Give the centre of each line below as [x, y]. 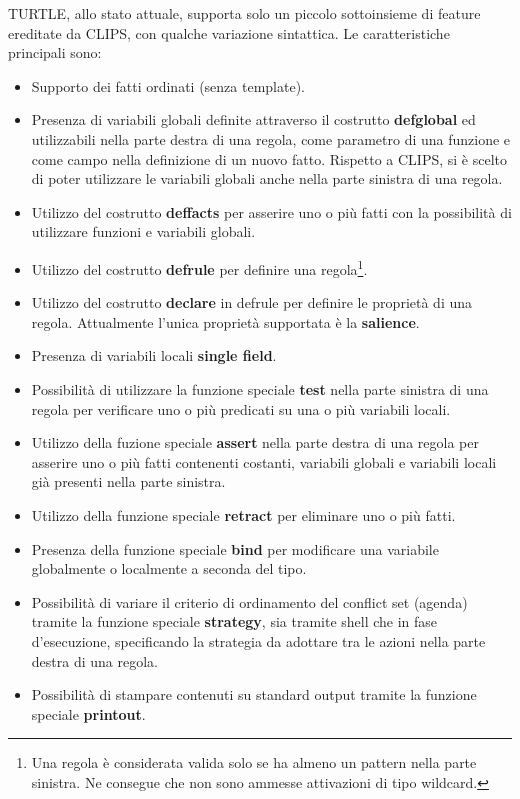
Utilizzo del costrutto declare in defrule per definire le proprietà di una [252, 302]
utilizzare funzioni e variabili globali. [143, 231]
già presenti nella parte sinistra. [128, 481]
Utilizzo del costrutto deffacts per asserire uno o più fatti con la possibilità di [271, 211]
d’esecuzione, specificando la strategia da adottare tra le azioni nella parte [258, 640]
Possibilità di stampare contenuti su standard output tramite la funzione [254, 694]
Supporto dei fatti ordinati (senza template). [168, 85]
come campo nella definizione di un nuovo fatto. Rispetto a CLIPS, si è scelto [269, 158]
